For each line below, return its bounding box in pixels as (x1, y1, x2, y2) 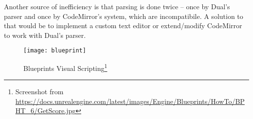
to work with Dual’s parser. (4, 30, 86, 40)
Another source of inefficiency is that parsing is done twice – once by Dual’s (4, 1, 230, 11)
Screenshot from (15, 86, 64, 97)
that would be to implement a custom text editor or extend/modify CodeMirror (4, 20, 242, 31)
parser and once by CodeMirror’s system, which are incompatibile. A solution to (4, 11, 243, 21)
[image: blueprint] (23, 47, 86, 54)
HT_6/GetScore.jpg (15, 105, 76, 116)
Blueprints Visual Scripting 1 (23, 62, 108, 73)
